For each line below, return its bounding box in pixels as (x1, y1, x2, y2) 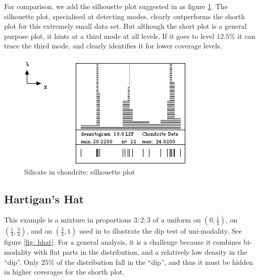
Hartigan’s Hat (4, 191, 84, 206)
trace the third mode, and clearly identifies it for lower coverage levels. (4, 40, 222, 51)
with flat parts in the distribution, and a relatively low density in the (33, 246, 247, 257)
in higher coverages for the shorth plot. (4, 266, 125, 277)
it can (237, 30, 255, 41)
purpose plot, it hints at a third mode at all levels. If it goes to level (4, 30, 215, 41)
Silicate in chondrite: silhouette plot (24, 166, 135, 177)
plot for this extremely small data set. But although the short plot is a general (4, 21, 247, 31)
